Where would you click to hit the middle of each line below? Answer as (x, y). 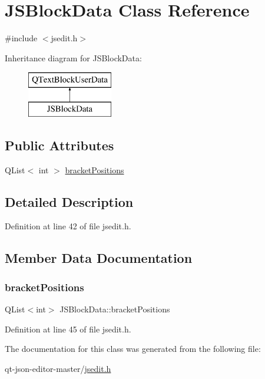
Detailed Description (69, 201)
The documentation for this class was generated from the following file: (133, 349)
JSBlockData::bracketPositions (115, 309)
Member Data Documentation (99, 258)
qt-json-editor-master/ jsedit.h (58, 368)
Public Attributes (59, 145)
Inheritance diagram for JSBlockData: (73, 57)
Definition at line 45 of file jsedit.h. (68, 329)
